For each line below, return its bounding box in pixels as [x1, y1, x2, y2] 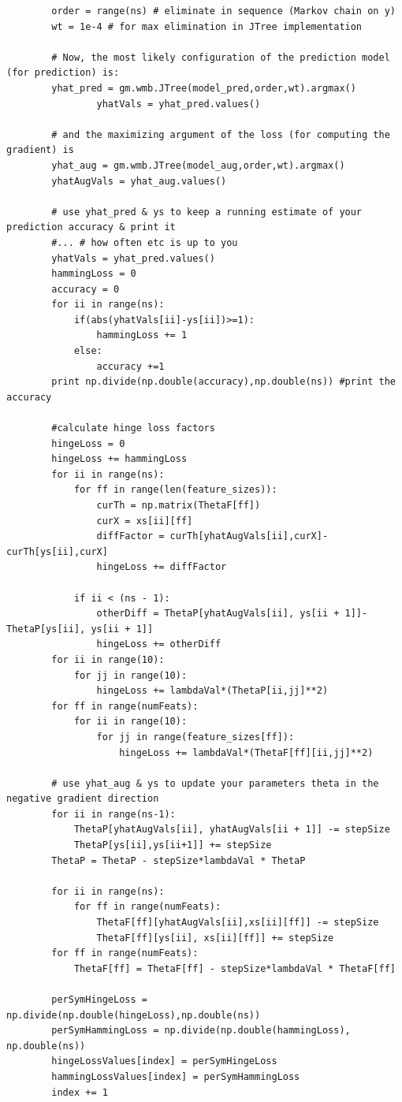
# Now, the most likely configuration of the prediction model [51, 51, 390, 63]
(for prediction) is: [6, 67, 120, 79]
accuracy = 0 [51, 283, 120, 295]
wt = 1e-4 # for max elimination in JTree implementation [51, 20, 363, 32]
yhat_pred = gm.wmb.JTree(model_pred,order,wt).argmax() [51, 82, 356, 94]
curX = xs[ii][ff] [96, 515, 193, 527]
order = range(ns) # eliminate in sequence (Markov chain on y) [51, 6, 396, 17]
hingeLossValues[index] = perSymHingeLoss [51, 1055, 277, 1067]
